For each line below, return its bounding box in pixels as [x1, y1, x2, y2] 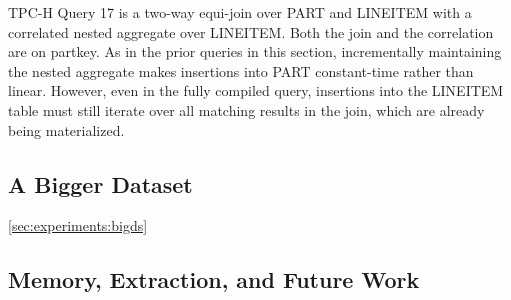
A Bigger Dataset [8, 168, 193, 199]
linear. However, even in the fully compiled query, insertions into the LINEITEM [8, 80, 504, 101]
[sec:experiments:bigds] [8, 215, 148, 236]
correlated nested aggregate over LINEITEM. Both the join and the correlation [8, 21, 494, 42]
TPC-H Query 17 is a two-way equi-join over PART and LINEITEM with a [8, 2, 472, 22]
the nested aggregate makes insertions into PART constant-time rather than [8, 60, 474, 81]
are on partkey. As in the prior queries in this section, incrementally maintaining [8, 41, 502, 62]
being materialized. [8, 119, 125, 140]
